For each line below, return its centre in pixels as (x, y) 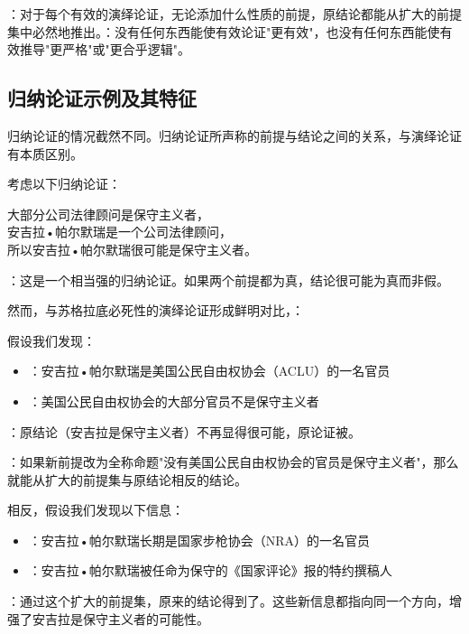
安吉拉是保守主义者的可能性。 (120, 618)
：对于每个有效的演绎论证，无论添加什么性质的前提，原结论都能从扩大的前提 (234, 14)
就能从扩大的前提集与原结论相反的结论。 (127, 479)
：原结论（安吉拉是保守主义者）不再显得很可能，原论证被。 (184, 431)
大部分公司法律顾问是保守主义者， (108, 214)
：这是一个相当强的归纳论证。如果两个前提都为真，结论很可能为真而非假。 (228, 280)
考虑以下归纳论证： (64, 184)
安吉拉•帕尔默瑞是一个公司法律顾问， (120, 232)
